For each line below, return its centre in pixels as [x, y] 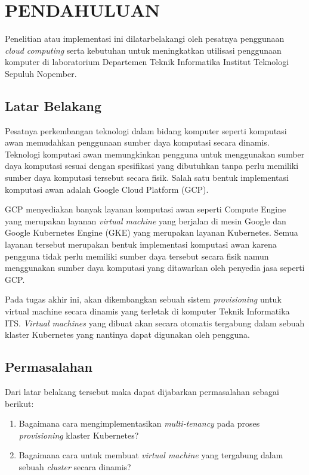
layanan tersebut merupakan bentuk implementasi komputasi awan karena [141, 244]
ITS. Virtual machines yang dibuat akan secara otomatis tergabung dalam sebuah [155, 323]
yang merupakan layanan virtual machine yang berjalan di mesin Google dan [146, 220]
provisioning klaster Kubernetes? [79, 435]
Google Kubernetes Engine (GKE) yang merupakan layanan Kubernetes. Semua [152, 232]
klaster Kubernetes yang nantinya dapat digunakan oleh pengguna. [127, 334]
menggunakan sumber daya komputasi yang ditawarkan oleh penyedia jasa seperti [155, 268]
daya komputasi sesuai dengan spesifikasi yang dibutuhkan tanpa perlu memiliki [152, 166]
